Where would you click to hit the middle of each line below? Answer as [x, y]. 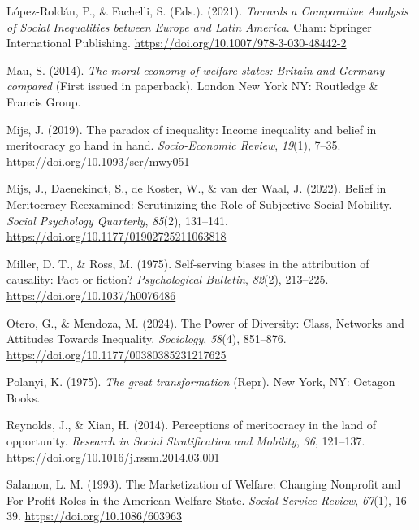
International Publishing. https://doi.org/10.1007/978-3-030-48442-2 [177, 43]
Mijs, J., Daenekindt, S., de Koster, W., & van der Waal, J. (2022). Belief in [197, 188]
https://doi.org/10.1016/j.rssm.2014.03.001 [113, 456]
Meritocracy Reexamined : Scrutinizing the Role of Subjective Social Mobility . [199, 204]
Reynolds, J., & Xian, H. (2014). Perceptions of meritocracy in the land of [192, 425]
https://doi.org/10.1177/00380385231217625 [117, 354]
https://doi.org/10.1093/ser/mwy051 [98, 161]
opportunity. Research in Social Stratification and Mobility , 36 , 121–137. [186, 441]
